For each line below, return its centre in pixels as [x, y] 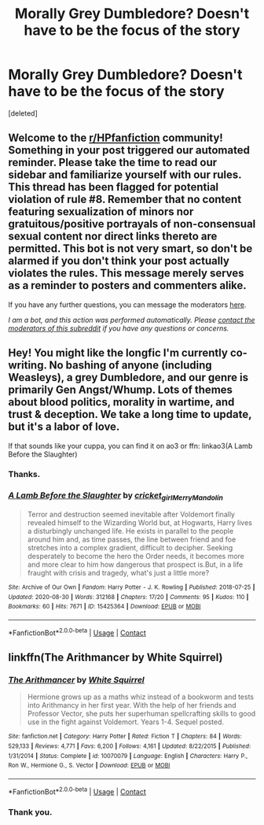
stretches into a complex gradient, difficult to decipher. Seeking [130, 548]
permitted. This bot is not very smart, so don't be [130, 249]
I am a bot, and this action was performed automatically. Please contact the [132, 320]
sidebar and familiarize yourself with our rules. [125, 175]
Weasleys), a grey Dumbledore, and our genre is [128, 377]
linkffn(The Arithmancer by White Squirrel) [115, 658]
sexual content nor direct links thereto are [113, 237]
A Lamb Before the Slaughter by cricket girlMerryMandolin [116, 496]
